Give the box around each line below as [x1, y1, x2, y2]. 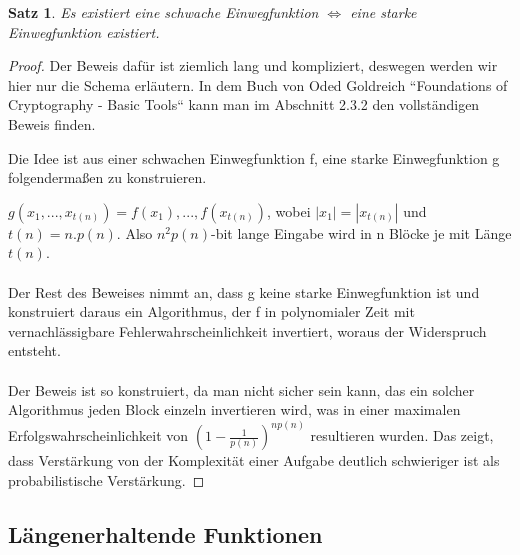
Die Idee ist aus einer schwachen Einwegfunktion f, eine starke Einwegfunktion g [8, 147, 500, 168]
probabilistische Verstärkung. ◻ [8, 469, 205, 490]
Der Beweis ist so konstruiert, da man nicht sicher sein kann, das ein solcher [8, 379, 475, 400]
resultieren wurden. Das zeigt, [310, 425, 494, 446]
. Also [116, 222, 153, 243]
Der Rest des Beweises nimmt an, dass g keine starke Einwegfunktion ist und [8, 281, 480, 302]
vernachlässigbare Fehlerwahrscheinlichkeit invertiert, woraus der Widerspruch [8, 320, 487, 341]
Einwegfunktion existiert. [8, 21, 160, 42]
